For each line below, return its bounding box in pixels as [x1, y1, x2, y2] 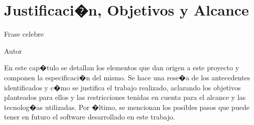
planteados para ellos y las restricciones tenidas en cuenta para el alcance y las [4, 92, 246, 102]
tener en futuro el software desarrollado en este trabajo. [4, 111, 175, 122]
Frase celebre [4, 29, 44, 39]
